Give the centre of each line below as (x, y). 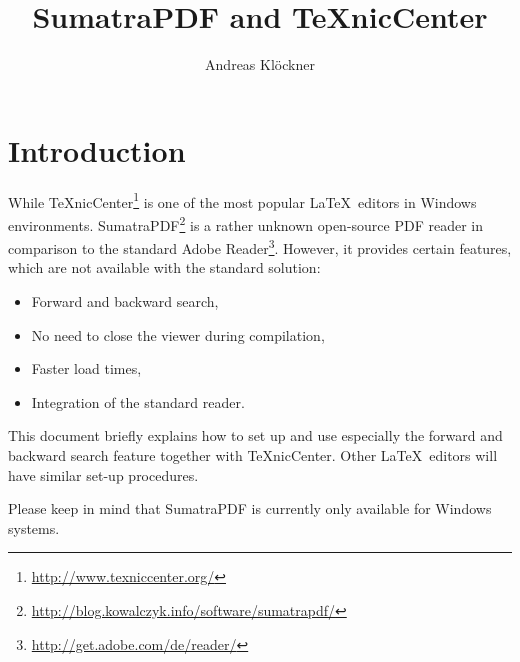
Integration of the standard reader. (138, 401)
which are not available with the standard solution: (164, 267)
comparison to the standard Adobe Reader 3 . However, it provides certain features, (260, 246)
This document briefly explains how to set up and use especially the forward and (255, 435)
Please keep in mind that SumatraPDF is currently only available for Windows (250, 508)
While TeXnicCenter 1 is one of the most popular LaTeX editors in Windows (242, 200)
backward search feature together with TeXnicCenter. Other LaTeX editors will (253, 454)
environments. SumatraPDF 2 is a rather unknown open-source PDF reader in (246, 223)
